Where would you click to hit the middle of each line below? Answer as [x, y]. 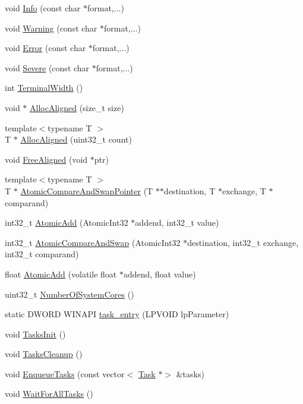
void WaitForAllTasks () [49, 394]
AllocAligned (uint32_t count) [76, 139]
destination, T [190, 190]
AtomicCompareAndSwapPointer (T [87, 190]
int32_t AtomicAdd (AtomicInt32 [67, 222]
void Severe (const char [47, 67]
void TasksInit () [35, 334]
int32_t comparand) [42, 254]
